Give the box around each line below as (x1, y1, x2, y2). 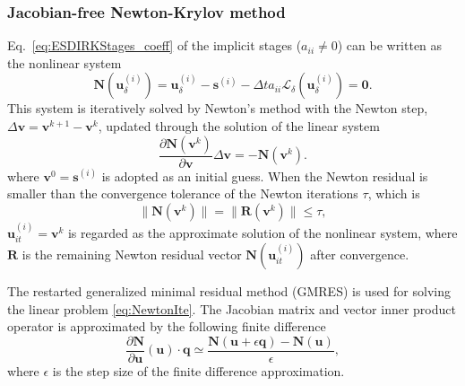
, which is (367, 184, 420, 203)
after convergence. (310, 245, 409, 264)
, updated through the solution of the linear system (98, 117, 380, 135)
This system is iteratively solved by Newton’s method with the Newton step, (7, 99, 428, 118)
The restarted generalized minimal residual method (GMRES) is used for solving (7, 282, 451, 301)
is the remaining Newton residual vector (22, 245, 242, 264)
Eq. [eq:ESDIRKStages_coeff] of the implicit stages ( (7, 36, 302, 55)
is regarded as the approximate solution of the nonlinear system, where (67, 223, 458, 241)
